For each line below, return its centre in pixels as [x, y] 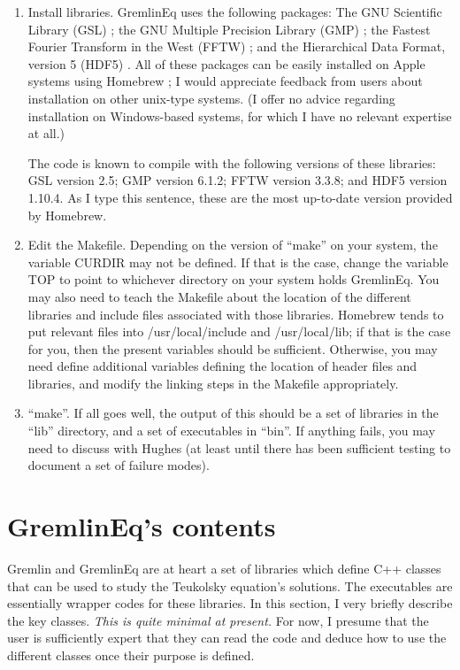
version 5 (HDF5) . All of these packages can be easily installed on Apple [226, 63]
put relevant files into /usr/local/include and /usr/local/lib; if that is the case [239, 331]
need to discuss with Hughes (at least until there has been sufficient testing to [239, 447]
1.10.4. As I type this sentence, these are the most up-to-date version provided [240, 197]
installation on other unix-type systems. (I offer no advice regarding [211, 98]
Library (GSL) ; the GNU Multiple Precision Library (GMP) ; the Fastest [229, 29]
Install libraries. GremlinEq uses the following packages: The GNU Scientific [235, 12]
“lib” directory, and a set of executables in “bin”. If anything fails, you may [231, 431]
